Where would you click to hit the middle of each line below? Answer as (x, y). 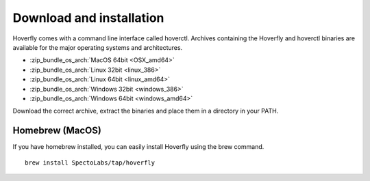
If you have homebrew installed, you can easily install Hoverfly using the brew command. (138, 147)
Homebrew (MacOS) (57, 131)
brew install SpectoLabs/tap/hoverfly (90, 163)
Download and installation (88, 18)
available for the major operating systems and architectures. (98, 47)
